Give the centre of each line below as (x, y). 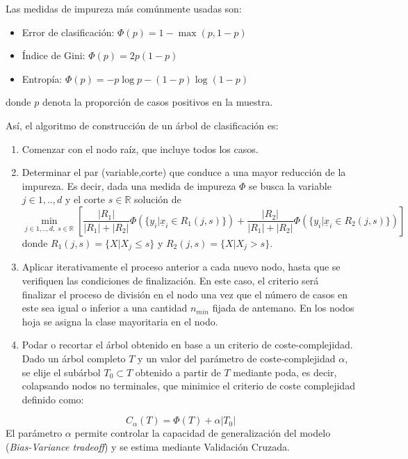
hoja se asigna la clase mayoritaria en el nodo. (120, 321)
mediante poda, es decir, (285, 372)
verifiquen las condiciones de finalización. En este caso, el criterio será (170, 280)
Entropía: (42, 78)
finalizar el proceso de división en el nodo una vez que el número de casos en (185, 294)
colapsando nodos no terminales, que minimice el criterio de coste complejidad (188, 386)
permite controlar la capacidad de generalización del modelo (203, 433)
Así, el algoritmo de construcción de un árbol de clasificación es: (142, 125)
